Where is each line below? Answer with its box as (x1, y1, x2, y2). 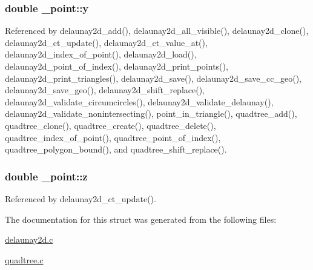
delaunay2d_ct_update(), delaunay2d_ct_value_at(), (5, 36, 208, 48)
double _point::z (5, 168, 88, 183)
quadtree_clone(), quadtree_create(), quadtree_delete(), (5, 119, 216, 131)
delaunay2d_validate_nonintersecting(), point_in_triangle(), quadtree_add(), (5, 107, 297, 120)
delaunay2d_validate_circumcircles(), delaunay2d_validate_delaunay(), (5, 95, 274, 108)
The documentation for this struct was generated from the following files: (5, 212, 277, 225)
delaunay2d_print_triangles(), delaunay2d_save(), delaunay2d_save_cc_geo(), (5, 71, 301, 84)
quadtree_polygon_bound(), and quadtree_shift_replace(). (5, 143, 227, 156)
